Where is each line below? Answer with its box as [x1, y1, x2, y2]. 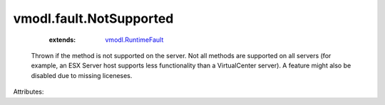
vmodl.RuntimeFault [105, 35, 164, 44]
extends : [48, 35, 76, 44]
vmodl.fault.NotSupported [13, 11, 174, 26]
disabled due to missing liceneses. [31, 71, 133, 79]
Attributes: [13, 87, 44, 96]
